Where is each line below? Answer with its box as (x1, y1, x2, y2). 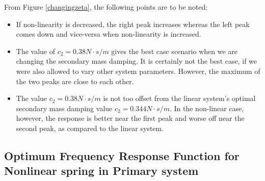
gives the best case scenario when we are (111, 45, 237, 56)
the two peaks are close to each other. (16, 75, 134, 86)
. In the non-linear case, (169, 102, 244, 113)
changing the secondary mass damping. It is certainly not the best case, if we (16, 56, 257, 66)
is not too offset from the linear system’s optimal (103, 93, 256, 104)
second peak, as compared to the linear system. (16, 122, 164, 133)
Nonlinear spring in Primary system (4, 163, 199, 178)
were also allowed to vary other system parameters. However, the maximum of (16, 65, 260, 76)
